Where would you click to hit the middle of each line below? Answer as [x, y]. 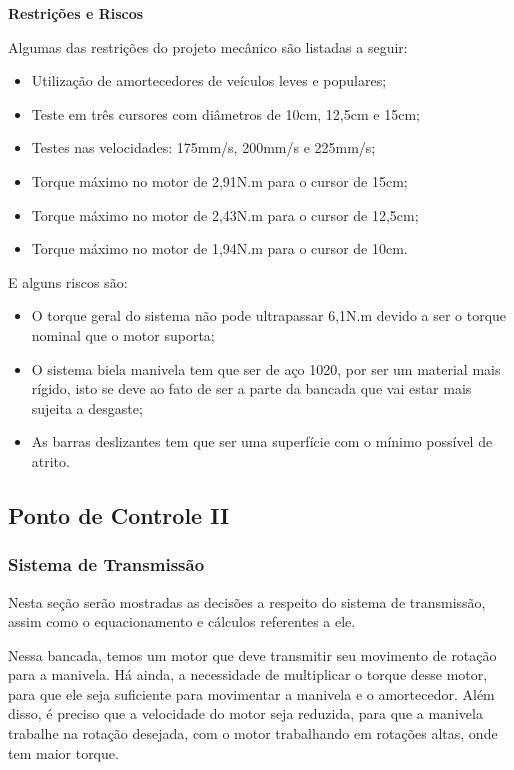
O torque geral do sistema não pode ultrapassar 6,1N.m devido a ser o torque [269, 315]
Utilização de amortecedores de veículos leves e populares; [209, 80]
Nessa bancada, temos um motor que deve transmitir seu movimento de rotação [252, 654]
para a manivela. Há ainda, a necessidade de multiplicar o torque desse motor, [248, 674]
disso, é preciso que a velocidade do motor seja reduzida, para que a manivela [245, 713]
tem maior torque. [63, 752]
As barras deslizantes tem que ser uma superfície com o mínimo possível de [262, 441]
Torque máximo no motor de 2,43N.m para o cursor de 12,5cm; [225, 214]
